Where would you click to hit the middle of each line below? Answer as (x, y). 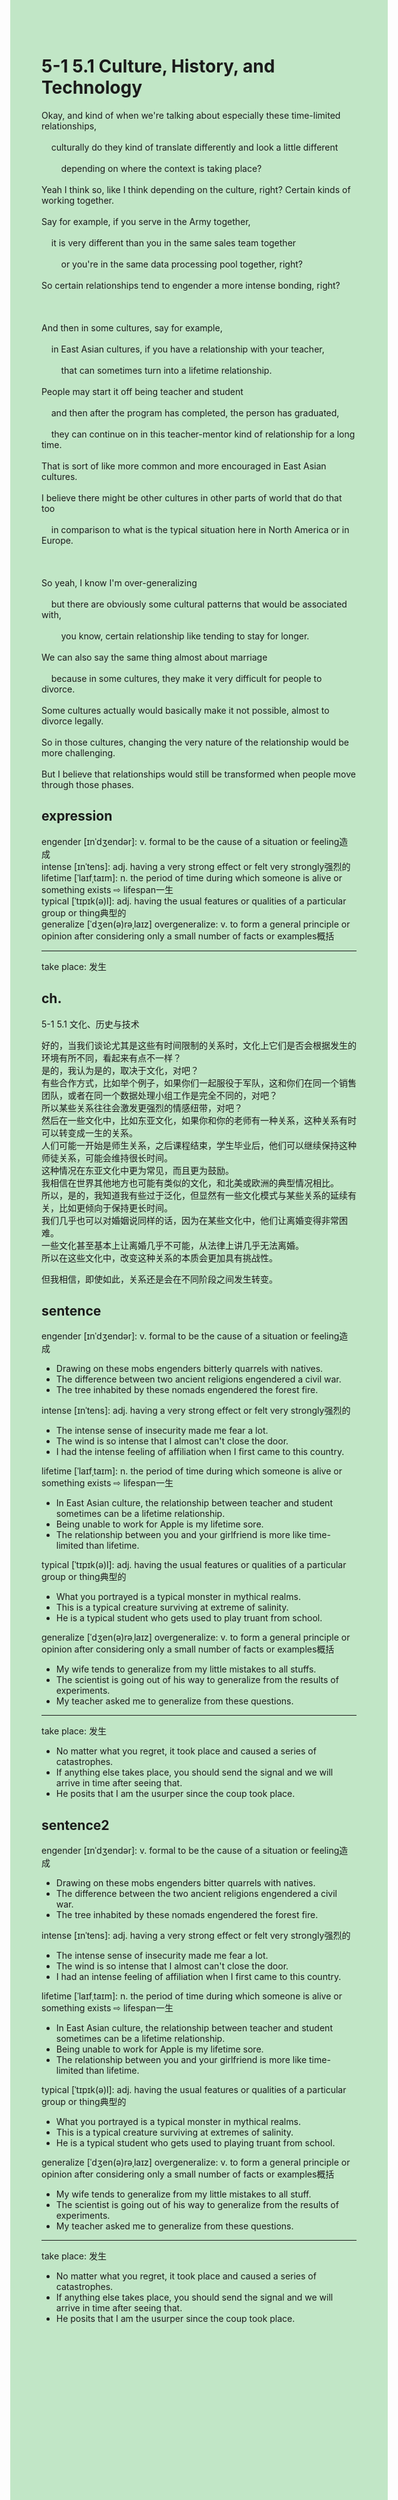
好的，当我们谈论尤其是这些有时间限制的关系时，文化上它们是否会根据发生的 (199, 1045)
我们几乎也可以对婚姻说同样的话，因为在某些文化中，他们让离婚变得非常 (190, 1220)
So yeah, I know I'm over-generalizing (119, 582)
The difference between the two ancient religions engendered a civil (196, 1894)
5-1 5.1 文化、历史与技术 (90, 1024)
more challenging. (78, 752)
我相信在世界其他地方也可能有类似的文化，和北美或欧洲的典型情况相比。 (190, 1182)
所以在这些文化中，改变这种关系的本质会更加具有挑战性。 (159, 1257)
